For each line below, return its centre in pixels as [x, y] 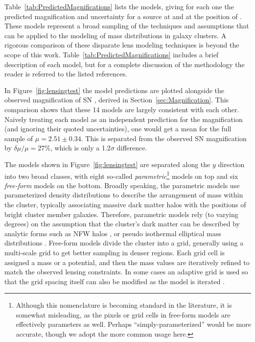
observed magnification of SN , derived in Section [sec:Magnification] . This [117, 100]
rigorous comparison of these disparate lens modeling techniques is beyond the [122, 45]
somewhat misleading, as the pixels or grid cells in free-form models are [123, 314]
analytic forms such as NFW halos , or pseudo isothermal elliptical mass [113, 233]
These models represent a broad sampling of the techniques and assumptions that [127, 26]
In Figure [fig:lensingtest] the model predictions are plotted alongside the [115, 90]
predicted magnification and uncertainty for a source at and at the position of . [123, 16]
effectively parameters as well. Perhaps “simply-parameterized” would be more [133, 324]
